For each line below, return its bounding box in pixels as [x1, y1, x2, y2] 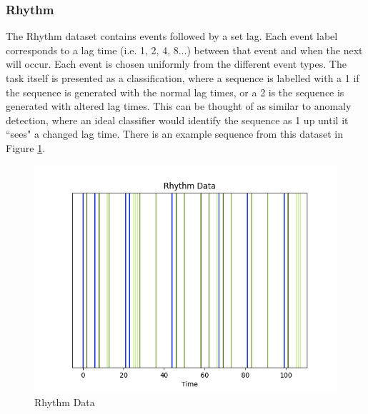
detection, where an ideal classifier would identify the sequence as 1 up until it [6, 112, 349, 127]
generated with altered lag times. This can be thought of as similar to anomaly [6, 99, 352, 113]
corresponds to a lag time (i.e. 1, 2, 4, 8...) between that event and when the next [6, 42, 363, 57]
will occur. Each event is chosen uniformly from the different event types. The [6, 56, 347, 71]
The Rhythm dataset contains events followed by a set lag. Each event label [6, 29, 338, 44]
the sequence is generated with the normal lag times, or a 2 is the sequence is [6, 84, 344, 99]
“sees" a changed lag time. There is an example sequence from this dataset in [6, 126, 343, 141]
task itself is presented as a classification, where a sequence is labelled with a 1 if [6, 71, 359, 85]
